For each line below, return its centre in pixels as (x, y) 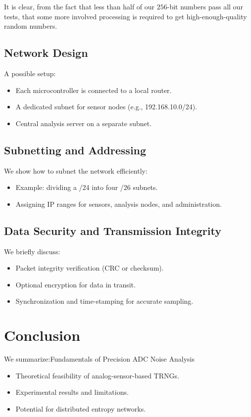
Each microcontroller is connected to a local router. (94, 90)
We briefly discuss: (32, 251)
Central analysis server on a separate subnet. (84, 123)
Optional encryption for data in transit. (75, 284)
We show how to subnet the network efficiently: (76, 170)
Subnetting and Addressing (75, 150)
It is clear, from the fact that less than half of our (79, 6)
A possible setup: (30, 73)
